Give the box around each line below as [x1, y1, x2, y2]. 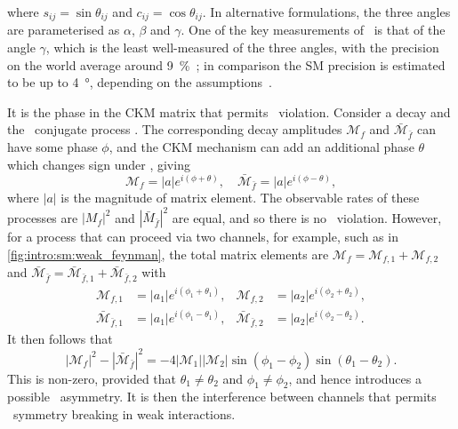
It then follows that [7, 330, 113, 348]
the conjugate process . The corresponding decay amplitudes [7, 120, 342, 139]
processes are [7, 208, 78, 226]
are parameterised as [7, 20, 120, 39]
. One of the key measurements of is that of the [181, 20, 446, 39]
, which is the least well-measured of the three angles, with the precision [45, 38, 439, 57]
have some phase [7, 138, 98, 156]
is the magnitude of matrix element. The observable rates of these [60, 188, 420, 207]
